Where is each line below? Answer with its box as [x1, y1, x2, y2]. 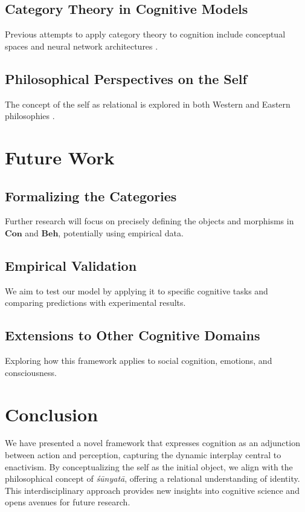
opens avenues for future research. [5, 496, 130, 508]
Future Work [5, 144, 115, 169]
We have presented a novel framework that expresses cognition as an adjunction [5, 436, 300, 449]
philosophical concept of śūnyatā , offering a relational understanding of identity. [5, 472, 300, 485]
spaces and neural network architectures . [5, 39, 158, 52]
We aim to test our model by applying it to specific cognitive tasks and [5, 284, 268, 297]
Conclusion [5, 401, 98, 426]
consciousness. [5, 366, 57, 378]
